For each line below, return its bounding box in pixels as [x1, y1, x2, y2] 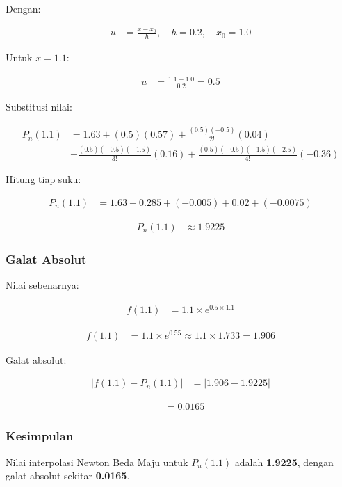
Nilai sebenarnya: [6, 277, 79, 292]
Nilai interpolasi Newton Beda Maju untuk [6, 454, 188, 469]
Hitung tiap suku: [6, 172, 81, 186]
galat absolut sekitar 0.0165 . [6, 468, 130, 483]
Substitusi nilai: [6, 99, 72, 114]
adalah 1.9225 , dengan [234, 454, 334, 469]
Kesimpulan [6, 427, 74, 445]
